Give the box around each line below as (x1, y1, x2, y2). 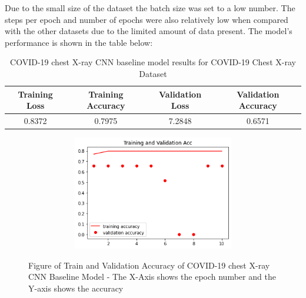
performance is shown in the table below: (5, 36, 153, 48)
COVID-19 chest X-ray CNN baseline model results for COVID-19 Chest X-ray (10, 56, 296, 68)
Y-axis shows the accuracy (28, 282, 124, 294)
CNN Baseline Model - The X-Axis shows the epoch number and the (28, 270, 276, 283)
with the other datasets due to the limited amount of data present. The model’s (5, 25, 292, 37)
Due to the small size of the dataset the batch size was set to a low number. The (5, 2, 295, 14)
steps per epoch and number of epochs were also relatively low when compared (5, 13, 288, 25)
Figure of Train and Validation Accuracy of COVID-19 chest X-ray (28, 259, 270, 271)
